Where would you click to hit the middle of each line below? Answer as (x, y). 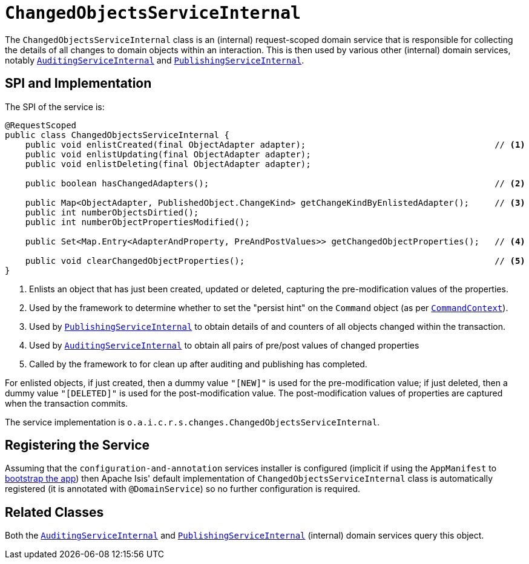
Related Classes (54, 512)
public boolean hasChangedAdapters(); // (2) (275, 183)
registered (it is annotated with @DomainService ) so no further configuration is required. (183, 489)
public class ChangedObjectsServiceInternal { (117, 135)
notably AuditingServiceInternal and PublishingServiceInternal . (155, 60)
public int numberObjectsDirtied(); (112, 212)
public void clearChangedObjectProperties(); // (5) (275, 261)
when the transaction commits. (67, 403)
